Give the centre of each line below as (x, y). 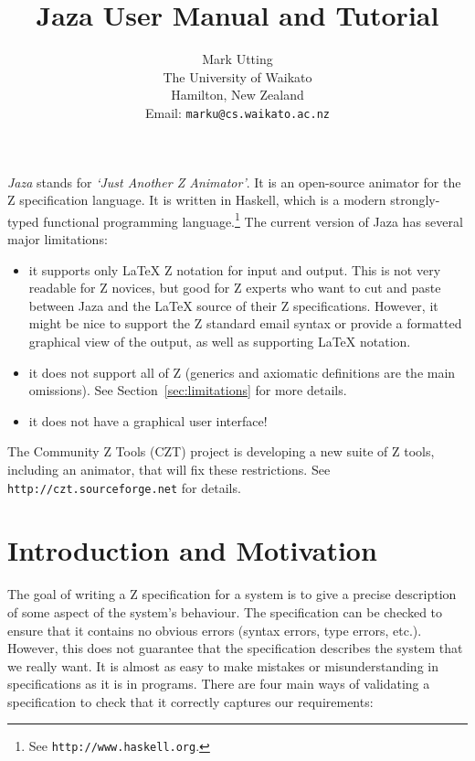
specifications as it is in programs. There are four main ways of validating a (219, 684)
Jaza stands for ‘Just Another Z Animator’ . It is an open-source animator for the (234, 182)
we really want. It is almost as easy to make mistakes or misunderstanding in (223, 665)
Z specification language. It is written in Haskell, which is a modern (197, 200)
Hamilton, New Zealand (237, 95)
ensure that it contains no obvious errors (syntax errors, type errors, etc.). (215, 630)
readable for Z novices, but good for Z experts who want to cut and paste (235, 288)
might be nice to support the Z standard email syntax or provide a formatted (245, 323)
